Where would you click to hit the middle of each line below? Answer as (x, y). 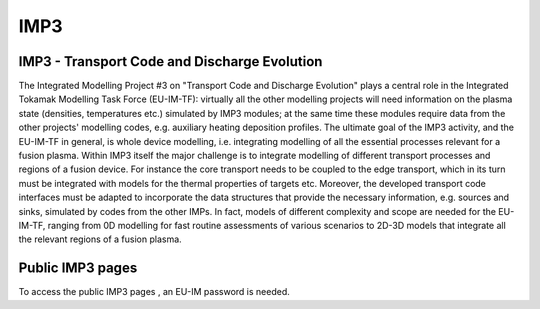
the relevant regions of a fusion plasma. (100, 239)
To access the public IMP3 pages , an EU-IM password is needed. (154, 292)
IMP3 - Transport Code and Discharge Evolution (170, 61)
